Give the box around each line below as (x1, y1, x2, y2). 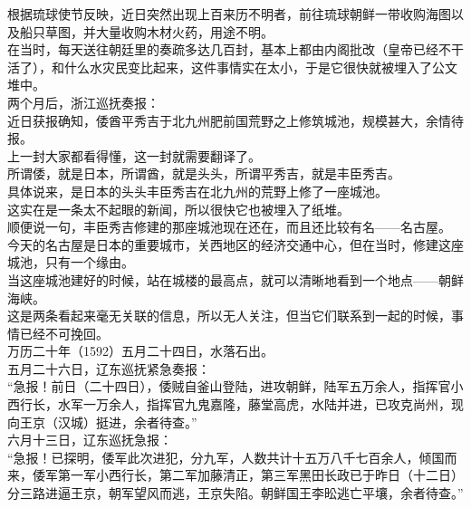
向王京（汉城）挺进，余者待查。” (7, 412, 197, 431)
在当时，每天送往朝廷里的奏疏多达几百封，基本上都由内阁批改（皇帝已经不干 (7, 40, 464, 59)
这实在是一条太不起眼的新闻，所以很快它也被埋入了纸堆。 (7, 199, 350, 218)
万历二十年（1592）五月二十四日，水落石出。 (7, 341, 274, 360)
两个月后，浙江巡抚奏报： (7, 92, 159, 111)
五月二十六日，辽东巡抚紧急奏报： (7, 359, 210, 378)
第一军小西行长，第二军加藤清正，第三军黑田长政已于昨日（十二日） (57, 465, 464, 484)
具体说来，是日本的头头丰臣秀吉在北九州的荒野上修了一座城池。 (7, 181, 388, 200)
